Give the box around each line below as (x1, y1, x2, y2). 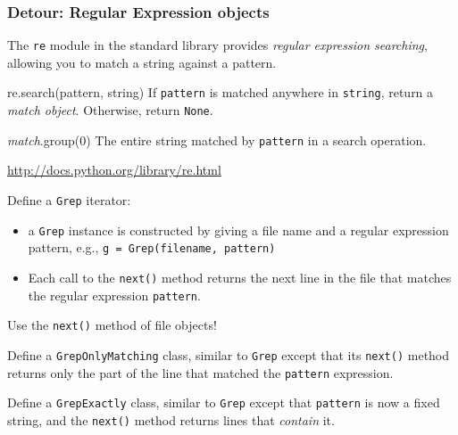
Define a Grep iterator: (7, 191, 131, 209)
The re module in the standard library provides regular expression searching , (7, 36, 428, 54)
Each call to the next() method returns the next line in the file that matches (28, 268, 452, 286)
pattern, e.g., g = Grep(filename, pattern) (28, 238, 276, 257)
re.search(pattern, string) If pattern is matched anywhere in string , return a (7, 83, 434, 102)
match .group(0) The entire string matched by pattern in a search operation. (7, 130, 427, 149)
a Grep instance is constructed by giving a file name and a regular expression (28, 220, 449, 239)
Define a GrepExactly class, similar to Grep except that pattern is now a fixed (7, 393, 440, 412)
